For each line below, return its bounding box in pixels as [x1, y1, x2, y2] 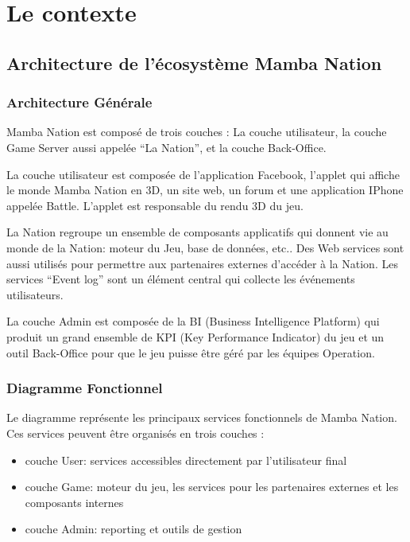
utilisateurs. [6, 286, 64, 302]
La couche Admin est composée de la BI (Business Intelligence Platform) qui [6, 313, 380, 329]
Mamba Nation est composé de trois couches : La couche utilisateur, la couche [6, 123, 387, 140]
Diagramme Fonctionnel [6, 378, 163, 398]
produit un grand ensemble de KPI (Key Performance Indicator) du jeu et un [6, 328, 385, 345]
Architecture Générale [6, 92, 153, 112]
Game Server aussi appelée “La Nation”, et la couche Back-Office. [6, 138, 327, 155]
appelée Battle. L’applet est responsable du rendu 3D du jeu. [6, 197, 304, 213]
